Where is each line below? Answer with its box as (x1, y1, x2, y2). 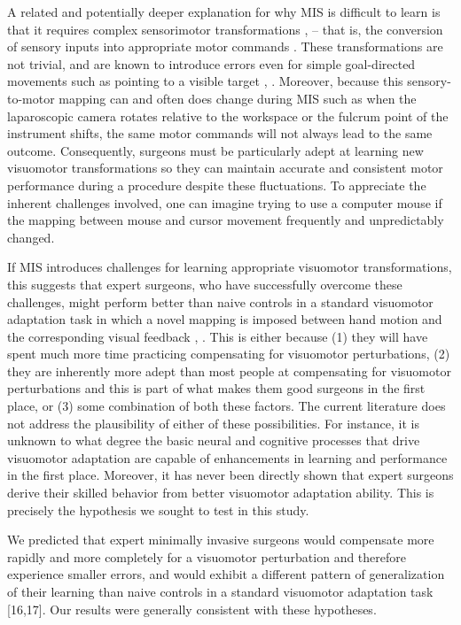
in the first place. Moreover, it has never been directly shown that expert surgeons (7, 466, 454, 484)
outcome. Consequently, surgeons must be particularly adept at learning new (7, 141, 424, 159)
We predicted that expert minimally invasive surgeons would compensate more (7, 530, 434, 549)
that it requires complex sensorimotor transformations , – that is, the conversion (7, 19, 443, 38)
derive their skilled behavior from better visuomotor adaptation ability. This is (7, 483, 434, 502)
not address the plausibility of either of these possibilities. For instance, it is (7, 413, 419, 432)
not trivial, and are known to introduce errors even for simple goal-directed (7, 54, 416, 73)
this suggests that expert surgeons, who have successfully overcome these (7, 274, 402, 293)
